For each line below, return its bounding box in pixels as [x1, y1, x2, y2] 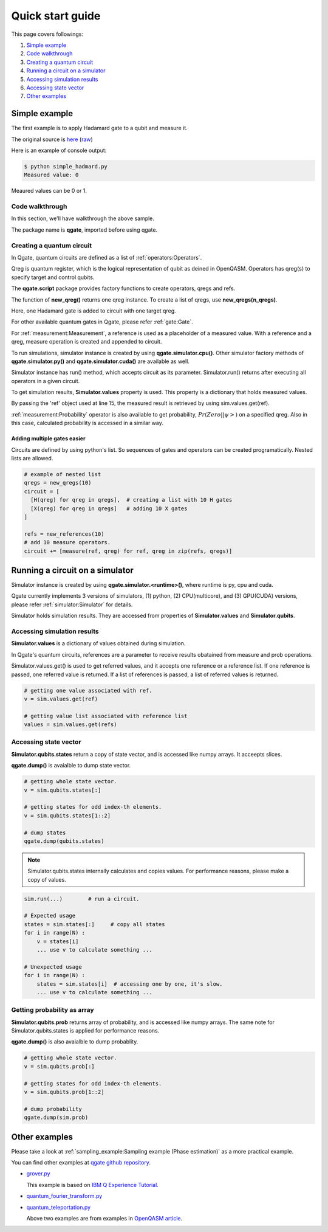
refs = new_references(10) [24, 530, 104, 538]
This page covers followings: [11, 30, 83, 38]
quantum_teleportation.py [26, 1203, 91, 1211]
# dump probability [24, 1106, 82, 1112]
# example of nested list [24, 471, 101, 478]
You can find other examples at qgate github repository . [11, 1159, 151, 1166]
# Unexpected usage [24, 963, 82, 970]
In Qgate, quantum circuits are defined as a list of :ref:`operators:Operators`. [11, 254, 202, 261]
